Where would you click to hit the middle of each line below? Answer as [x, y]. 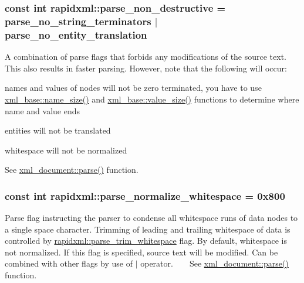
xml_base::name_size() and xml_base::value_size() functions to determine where [152, 99]
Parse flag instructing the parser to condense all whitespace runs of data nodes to [151, 218]
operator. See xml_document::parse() [215, 263]
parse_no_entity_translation [76, 34]
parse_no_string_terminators [78, 21]
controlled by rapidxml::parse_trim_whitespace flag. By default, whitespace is [146, 241]
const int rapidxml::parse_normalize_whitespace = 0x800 [145, 195]
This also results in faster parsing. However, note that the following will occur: [146, 68]
